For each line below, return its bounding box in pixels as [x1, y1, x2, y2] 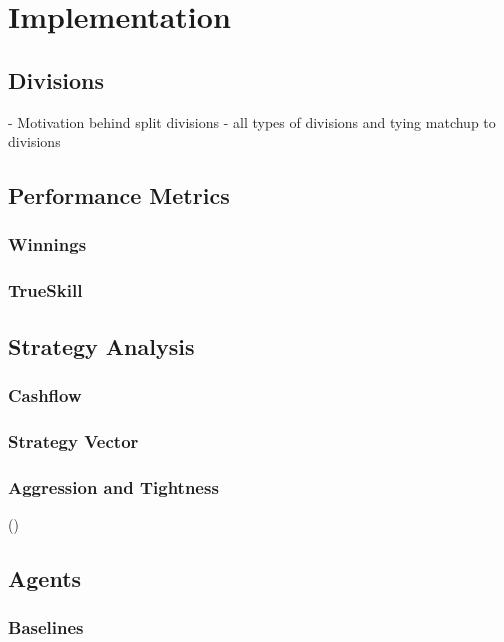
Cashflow [8, 382, 82, 407]
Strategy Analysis [8, 330, 195, 361]
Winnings [8, 232, 87, 257]
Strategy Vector [8, 428, 139, 453]
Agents [8, 562, 82, 593]
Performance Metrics [8, 180, 230, 211]
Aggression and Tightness [8, 474, 219, 499]
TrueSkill [8, 278, 83, 303]
